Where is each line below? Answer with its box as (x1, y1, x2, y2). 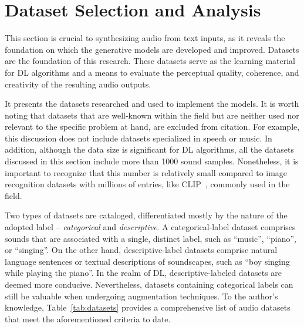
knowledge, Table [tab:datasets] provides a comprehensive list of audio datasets (5, 301, 291, 313)
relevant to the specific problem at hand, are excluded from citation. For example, (5, 120, 300, 133)
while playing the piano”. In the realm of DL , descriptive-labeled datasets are (5, 267, 282, 279)
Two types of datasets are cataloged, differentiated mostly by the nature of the (5, 209, 288, 221)
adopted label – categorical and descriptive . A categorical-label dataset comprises (5, 221, 296, 233)
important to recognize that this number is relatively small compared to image (5, 166, 288, 178)
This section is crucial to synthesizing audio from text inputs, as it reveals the (5, 32, 285, 44)
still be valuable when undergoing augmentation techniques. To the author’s (5, 289, 278, 302)
